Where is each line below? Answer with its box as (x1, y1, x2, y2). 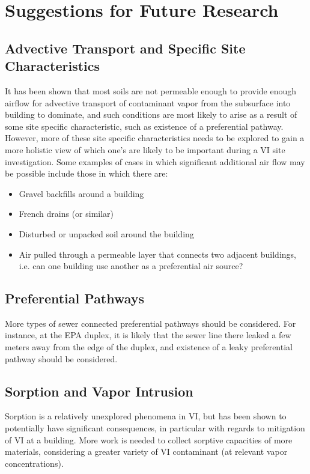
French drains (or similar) (19, 207, 114, 220)
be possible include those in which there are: (5, 167, 168, 180)
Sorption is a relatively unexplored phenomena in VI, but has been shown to (5, 410, 287, 422)
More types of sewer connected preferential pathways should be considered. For (5, 317, 296, 329)
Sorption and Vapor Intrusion (5, 381, 193, 400)
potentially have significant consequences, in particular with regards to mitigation (5, 422, 305, 434)
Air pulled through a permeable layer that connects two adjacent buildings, (19, 248, 296, 260)
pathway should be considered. (5, 352, 118, 365)
